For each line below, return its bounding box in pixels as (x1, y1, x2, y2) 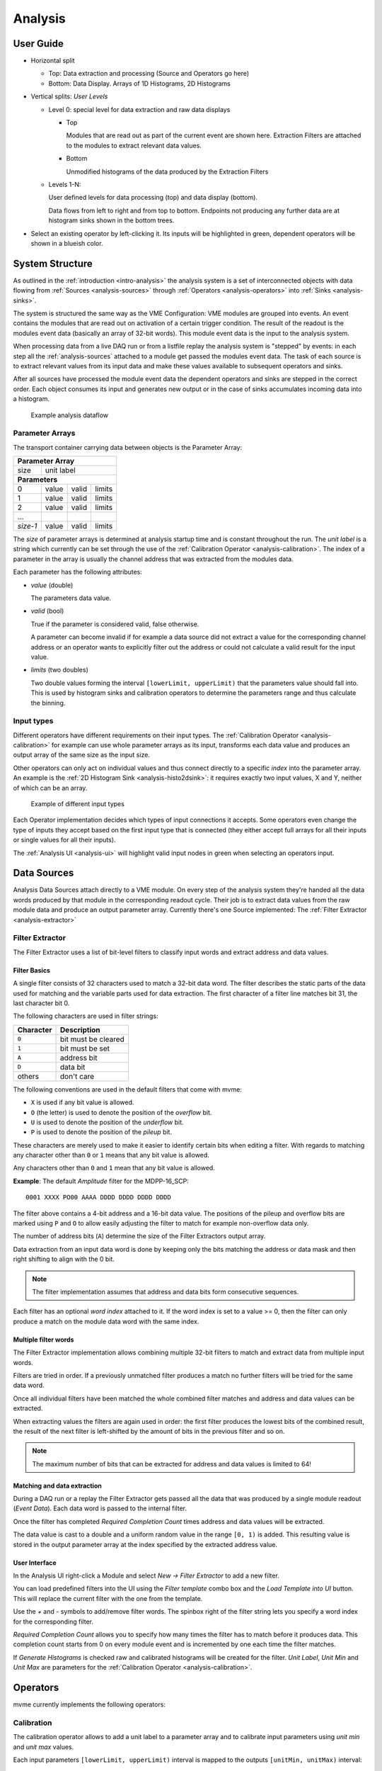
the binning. (30, 698, 66, 707)
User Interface (13, 1558, 57, 1567)
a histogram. (13, 395, 50, 403)
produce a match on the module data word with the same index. (13, 1317, 199, 1325)
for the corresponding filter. (13, 1617, 94, 1626)
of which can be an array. (13, 783, 88, 792)
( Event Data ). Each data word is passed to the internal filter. (13, 1504, 187, 1512)
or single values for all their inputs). (13, 836, 116, 844)
